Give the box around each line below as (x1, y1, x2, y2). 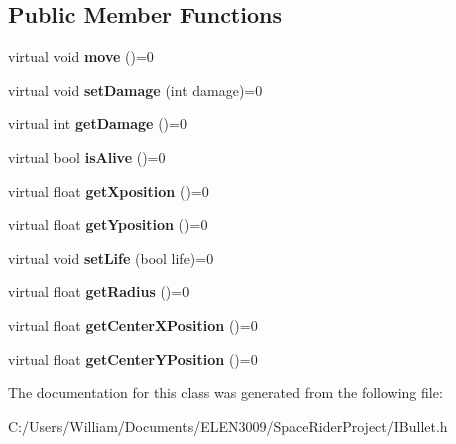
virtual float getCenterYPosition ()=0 (8, 348, 258, 369)
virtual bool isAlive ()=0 (8, 146, 166, 167)
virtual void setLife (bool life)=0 (8, 247, 214, 268)
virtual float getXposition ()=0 (8, 180, 209, 201)
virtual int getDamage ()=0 (8, 113, 187, 134)
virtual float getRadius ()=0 (8, 281, 190, 302)
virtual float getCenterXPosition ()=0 (8, 314, 258, 335)
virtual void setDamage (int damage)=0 (8, 79, 263, 100)
